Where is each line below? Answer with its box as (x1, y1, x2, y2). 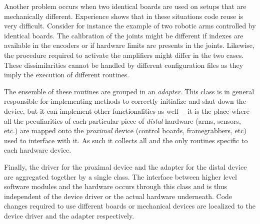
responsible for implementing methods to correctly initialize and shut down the (4, 96, 246, 106)
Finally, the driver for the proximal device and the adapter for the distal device (4, 161, 247, 172)
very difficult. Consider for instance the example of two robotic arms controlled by (4, 20, 256, 31)
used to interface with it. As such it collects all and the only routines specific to (4, 135, 248, 145)
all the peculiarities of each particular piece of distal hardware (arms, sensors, (4, 115, 241, 126)
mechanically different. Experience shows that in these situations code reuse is (4, 10, 243, 21)
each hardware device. (4, 145, 71, 155)
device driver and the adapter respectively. (4, 210, 134, 221)
